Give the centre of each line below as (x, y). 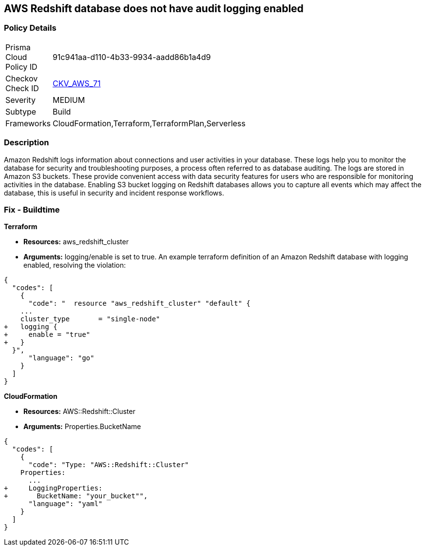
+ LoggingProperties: (53, 488)
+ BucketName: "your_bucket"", (76, 496)
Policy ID (21, 67)
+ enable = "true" (47, 335)
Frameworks (28, 123)
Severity (20, 100)
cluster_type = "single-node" (90, 319)
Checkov (22, 78)
